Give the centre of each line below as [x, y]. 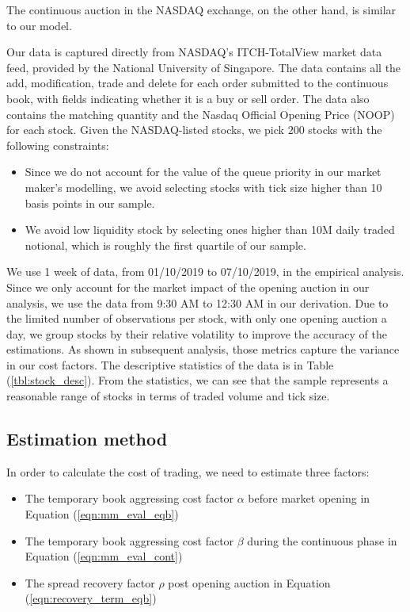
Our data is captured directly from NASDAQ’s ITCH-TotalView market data [194, 52]
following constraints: [58, 145]
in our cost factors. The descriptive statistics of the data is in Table [170, 364]
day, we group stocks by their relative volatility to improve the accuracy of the [197, 333]
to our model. [39, 25]
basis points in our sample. [90, 203]
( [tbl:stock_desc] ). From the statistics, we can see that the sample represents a [197, 380]
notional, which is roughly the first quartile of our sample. [165, 245]
